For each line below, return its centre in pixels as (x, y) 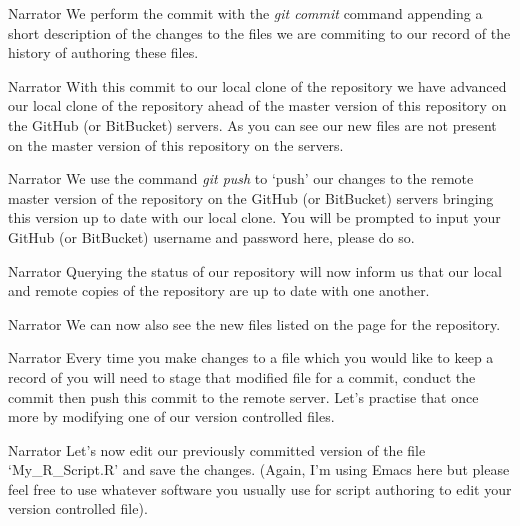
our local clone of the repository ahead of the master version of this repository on (257, 105)
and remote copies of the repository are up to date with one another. (219, 290)
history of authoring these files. (103, 52)
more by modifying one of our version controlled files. (171, 416)
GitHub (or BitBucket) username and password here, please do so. (211, 236)
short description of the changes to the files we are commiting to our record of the (259, 32)
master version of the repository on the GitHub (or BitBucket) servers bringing (251, 197)
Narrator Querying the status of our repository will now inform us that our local (255, 270)
